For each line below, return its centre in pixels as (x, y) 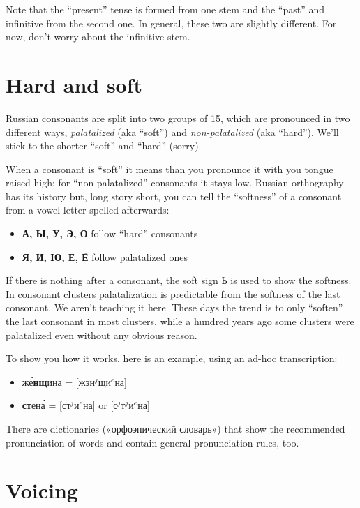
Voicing (42, 490)
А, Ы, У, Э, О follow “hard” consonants (110, 233)
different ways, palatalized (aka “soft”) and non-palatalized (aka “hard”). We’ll (172, 132)
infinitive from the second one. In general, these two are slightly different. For (171, 23)
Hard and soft (74, 84)
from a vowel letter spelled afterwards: (88, 210)
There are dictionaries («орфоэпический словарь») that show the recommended (175, 428)
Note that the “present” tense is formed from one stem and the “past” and (165, 9)
